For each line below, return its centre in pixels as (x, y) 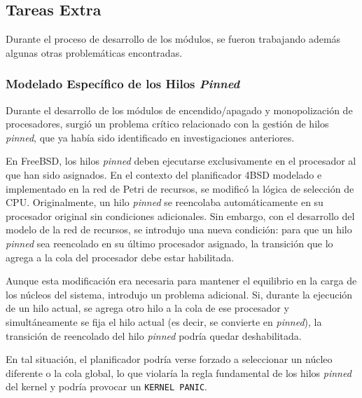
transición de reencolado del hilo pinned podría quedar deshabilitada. (154, 335)
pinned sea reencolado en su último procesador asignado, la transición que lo (169, 243)
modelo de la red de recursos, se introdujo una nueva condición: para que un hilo (179, 229)
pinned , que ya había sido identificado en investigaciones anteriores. (150, 137)
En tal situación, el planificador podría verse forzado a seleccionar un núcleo (169, 359)
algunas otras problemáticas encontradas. (94, 52)
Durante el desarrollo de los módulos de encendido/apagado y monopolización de (179, 110)
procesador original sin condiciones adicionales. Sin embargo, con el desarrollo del (180, 215)
